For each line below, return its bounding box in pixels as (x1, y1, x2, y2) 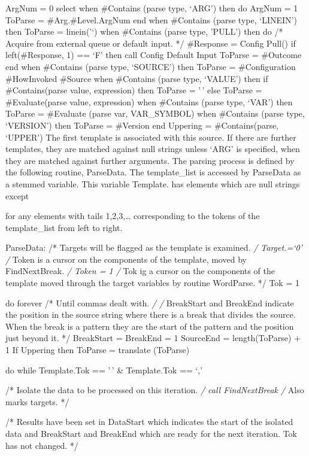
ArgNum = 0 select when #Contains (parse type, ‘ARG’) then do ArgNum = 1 (5, 2, 298, 14)
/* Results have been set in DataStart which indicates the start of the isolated (5, 415, 293, 428)
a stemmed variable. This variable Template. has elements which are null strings (5, 177, 300, 190)
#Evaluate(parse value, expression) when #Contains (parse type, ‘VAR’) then (5, 95, 293, 108)
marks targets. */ (5, 395, 69, 408)
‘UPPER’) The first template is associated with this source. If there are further (5, 130, 296, 143)
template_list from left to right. (5, 221, 123, 233)
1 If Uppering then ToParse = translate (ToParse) (5, 343, 190, 356)
